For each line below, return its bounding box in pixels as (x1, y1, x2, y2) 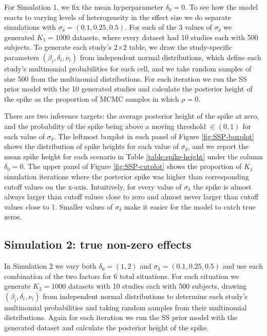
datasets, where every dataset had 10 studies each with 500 (72, 31, 258, 42)
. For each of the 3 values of (125, 22, 212, 32)
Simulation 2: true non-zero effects (4, 236, 192, 252)
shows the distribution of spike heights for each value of (4, 141, 179, 152)
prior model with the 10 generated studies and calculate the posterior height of (4, 83, 253, 94)
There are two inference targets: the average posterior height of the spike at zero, (4, 110, 259, 121)
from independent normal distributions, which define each (80, 51, 261, 62)
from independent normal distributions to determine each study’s (43, 290, 248, 301)
